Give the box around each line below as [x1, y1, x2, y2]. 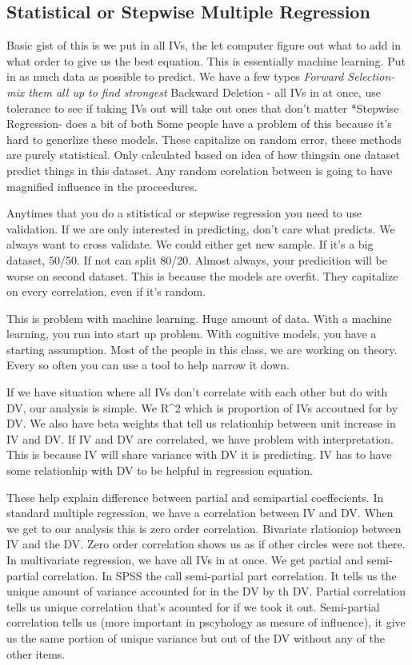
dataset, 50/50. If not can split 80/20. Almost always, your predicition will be [6, 251, 387, 268]
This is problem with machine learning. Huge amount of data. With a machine [6, 309, 392, 326]
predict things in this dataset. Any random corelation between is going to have [6, 161, 393, 178]
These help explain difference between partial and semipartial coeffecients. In [6, 488, 384, 505]
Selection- [347, 68, 395, 85]
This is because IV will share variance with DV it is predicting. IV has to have [6, 446, 392, 463]
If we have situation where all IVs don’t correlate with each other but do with [6, 384, 388, 400]
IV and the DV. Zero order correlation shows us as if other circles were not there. [6, 536, 406, 552]
